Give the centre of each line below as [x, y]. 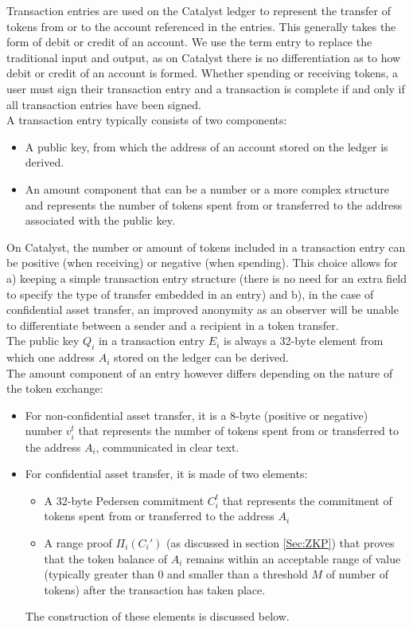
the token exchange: [55, 388]
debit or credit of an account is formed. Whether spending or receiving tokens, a [203, 73]
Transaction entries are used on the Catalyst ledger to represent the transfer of [199, 10]
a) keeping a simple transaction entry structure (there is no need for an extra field [207, 278]
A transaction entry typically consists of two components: [147, 120]
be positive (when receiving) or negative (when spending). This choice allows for [202, 263]
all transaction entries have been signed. [104, 104]
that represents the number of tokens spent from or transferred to [238, 431]
